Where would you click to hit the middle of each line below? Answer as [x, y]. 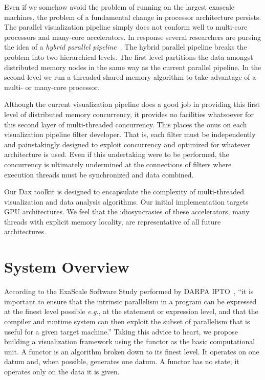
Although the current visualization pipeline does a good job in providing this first [132, 104]
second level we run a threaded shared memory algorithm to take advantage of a [130, 77]
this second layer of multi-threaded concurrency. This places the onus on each [126, 124]
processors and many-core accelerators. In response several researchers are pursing [133, 37]
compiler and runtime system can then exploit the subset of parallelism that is [127, 321]
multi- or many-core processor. [52, 87]
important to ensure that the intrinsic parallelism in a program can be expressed [130, 301]
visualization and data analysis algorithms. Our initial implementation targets [126, 201]
